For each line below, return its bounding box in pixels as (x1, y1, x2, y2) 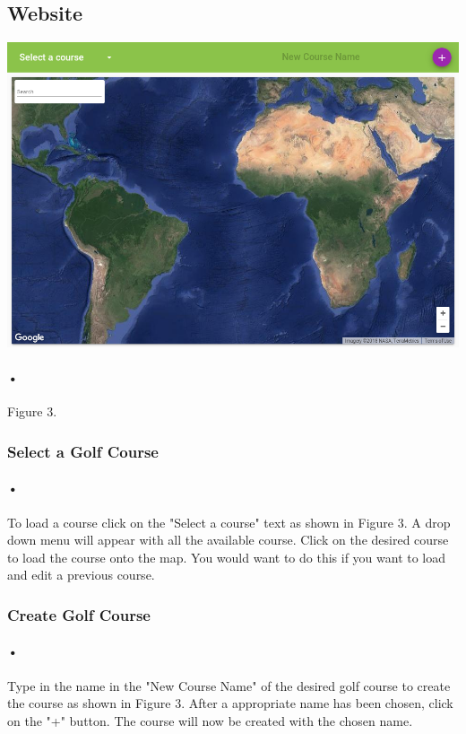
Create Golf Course (7, 603, 151, 625)
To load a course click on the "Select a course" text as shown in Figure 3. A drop (7, 512, 451, 531)
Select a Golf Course (7, 440, 159, 462)
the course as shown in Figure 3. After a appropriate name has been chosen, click (7, 694, 453, 712)
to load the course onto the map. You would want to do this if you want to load (7, 547, 446, 566)
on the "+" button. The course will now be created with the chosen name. (7, 711, 413, 730)
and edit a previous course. (7, 565, 155, 584)
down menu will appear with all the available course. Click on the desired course (7, 530, 449, 549)
